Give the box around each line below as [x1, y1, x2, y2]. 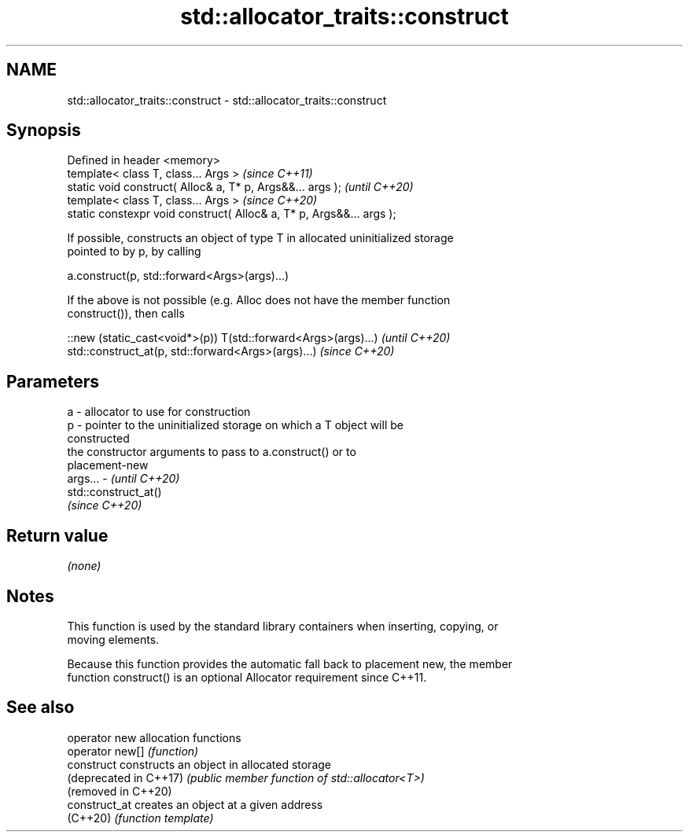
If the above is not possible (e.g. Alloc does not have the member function [67, 293, 451, 307]
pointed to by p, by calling [67, 244, 201, 259]
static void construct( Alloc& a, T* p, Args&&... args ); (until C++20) [67, 180, 414, 194]
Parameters [6, 371, 99, 391]
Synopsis [6, 120, 81, 141]
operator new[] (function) [67, 744, 199, 758]
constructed [67, 432, 130, 446]
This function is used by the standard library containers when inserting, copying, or [67, 619, 499, 633]
